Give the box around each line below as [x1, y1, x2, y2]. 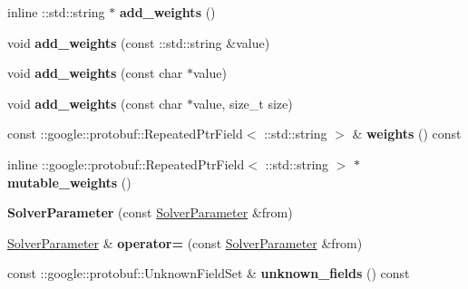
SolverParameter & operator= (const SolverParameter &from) [7, 233, 363, 252]
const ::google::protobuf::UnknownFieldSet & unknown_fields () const [7, 264, 410, 283]
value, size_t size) [192, 93, 293, 112]
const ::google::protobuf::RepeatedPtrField [7, 124, 243, 143]
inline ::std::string [7, 3, 105, 21]
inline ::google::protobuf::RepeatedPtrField [7, 154, 245, 173]
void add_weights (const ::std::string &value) [7, 33, 270, 52]
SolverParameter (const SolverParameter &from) [7, 203, 293, 222]
